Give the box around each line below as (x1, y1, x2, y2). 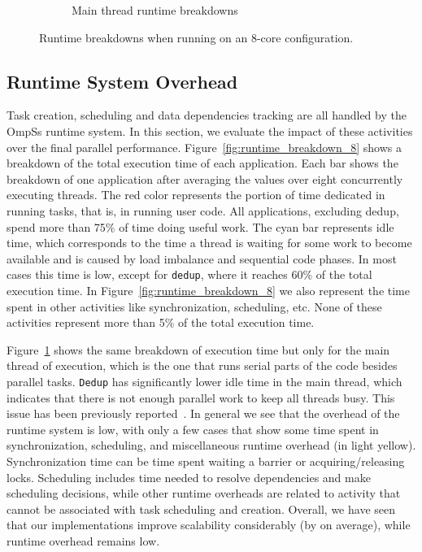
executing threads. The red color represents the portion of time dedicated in (7, 186, 385, 203)
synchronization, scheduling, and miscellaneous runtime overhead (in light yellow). (7, 437, 416, 454)
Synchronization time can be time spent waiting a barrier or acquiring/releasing (7, 452, 405, 469)
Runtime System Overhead (7, 68, 238, 93)
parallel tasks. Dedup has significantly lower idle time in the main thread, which (7, 372, 402, 389)
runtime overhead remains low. (7, 532, 160, 549)
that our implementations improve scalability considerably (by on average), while (7, 516, 411, 533)
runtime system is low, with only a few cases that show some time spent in (7, 420, 379, 437)
